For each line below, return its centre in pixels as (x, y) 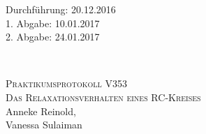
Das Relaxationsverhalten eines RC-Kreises (103, 97)
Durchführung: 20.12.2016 (61, 9)
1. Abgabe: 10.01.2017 (53, 23)
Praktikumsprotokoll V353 (66, 83)
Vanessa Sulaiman (44, 125)
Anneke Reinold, (41, 111)
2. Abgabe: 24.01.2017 (53, 37)
